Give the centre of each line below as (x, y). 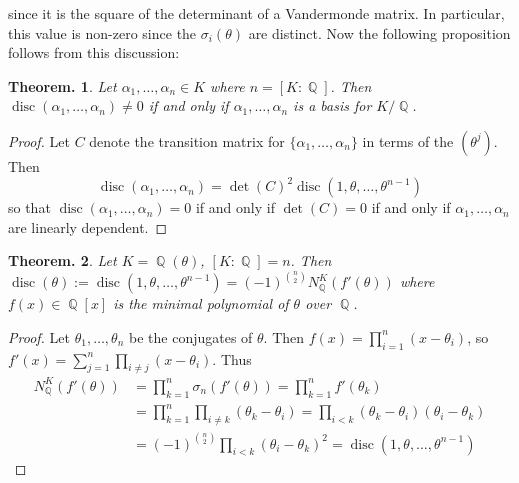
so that (29, 207)
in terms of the (408, 140)
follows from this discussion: (94, 52)
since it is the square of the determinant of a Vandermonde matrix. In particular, (256, 13)
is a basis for (332, 105)
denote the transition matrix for (187, 140)
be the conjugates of (191, 336)
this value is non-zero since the (102, 32)
